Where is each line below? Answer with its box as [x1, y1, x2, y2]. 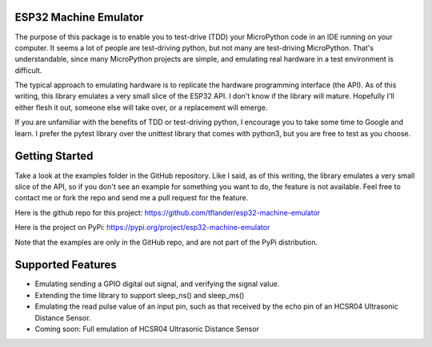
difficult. [14, 65, 42, 75]
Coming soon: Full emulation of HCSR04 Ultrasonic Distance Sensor [34, 324, 260, 333]
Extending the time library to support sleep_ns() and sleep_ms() [34, 290, 245, 300]
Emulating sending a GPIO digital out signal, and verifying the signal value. [34, 279, 280, 288]
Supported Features [14, 258, 118, 272]
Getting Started [14, 149, 94, 163]
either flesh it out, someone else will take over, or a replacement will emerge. [14, 103, 268, 112]
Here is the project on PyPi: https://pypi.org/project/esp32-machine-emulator [14, 223, 270, 232]
